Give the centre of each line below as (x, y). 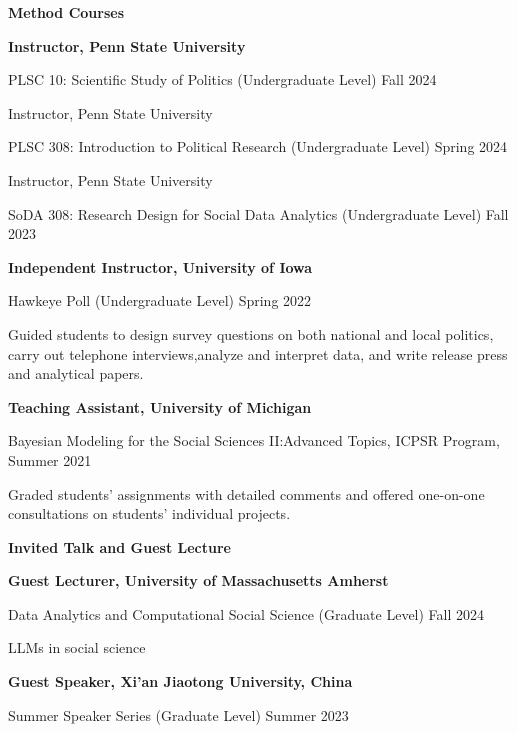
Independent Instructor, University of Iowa (160, 266)
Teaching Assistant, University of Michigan (160, 406)
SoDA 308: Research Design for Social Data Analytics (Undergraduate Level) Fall (258, 213)
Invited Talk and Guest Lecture (119, 546)
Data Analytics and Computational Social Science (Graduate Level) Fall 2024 (246, 613)
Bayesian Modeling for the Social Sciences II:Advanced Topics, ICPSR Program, (254, 440)
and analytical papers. (76, 373)
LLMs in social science (77, 647)
